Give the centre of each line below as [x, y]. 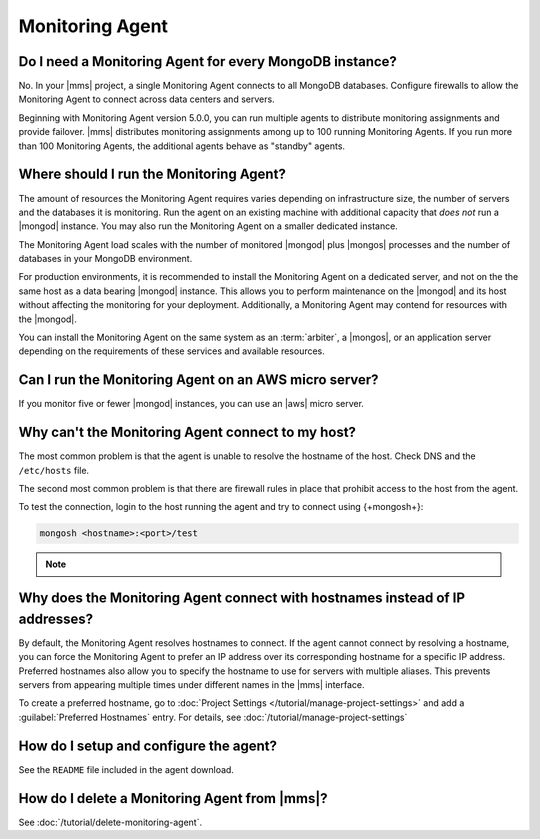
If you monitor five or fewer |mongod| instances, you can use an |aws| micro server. [191, 404]
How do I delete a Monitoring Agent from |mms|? [173, 798]
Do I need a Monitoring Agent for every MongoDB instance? [207, 61]
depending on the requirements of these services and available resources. [171, 351]
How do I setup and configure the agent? [147, 745]
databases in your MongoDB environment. [105, 259]
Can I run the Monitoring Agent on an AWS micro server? [198, 380]
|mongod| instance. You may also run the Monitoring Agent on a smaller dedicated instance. [208, 226]
